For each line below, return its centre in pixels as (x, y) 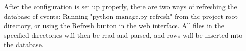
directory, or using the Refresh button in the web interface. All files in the (114, 25)
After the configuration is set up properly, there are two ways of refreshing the (121, 6)
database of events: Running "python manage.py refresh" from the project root (121, 16)
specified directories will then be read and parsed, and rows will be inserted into (123, 35)
